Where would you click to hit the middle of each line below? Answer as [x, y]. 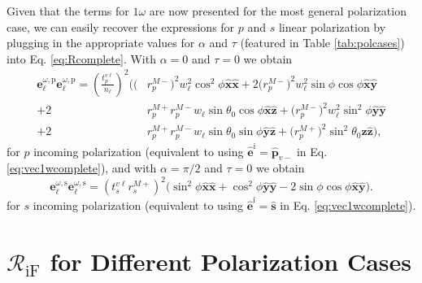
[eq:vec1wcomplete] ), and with [82, 168]
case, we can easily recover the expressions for [121, 26]
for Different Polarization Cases [231, 261]
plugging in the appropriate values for [101, 43]
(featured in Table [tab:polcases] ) [322, 43]
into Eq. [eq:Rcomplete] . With [81, 58]
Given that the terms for [68, 11]
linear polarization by [332, 26]
